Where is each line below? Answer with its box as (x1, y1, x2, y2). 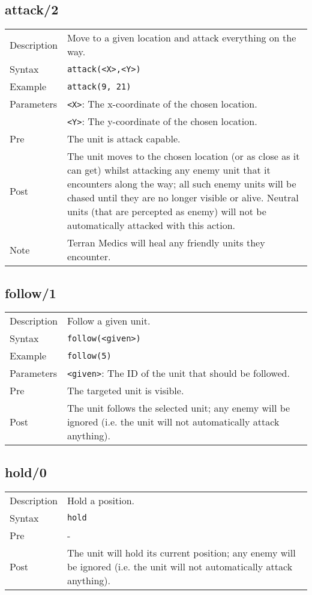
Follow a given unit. (67, 314, 151, 328)
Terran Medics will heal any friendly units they (67, 236, 265, 250)
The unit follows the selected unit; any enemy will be (67, 401, 290, 415)
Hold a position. (67, 493, 135, 507)
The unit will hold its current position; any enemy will (67, 545, 296, 560)
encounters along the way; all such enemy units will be (67, 177, 296, 191)
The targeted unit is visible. (67, 383, 184, 398)
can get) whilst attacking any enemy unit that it (67, 163, 271, 177)
